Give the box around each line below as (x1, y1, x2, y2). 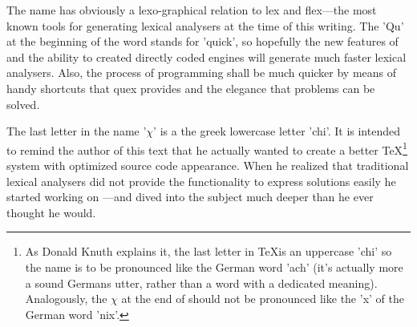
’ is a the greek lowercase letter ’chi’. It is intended (153, 123, 400, 139)
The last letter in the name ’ (6, 123, 147, 139)
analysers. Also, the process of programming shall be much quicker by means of (6, 64, 397, 81)
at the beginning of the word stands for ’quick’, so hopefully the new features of (6, 33, 399, 50)
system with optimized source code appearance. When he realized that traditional (6, 157, 409, 173)
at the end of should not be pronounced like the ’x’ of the (121, 290, 404, 307)
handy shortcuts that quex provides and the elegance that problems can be (6, 79, 375, 96)
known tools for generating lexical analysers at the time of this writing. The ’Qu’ (6, 17, 404, 34)
